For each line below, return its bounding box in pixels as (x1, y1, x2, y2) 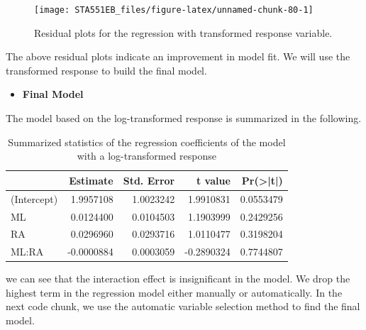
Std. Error (123, 172, 175, 187)
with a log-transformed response (77, 148, 217, 163)
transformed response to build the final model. (6, 62, 207, 77)
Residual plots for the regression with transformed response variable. (34, 25, 333, 40)
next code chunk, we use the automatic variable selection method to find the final (6, 299, 360, 314)
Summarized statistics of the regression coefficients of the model (8, 134, 286, 149)
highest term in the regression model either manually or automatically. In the (6, 285, 343, 299)
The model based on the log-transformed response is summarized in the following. (6, 111, 362, 126)
